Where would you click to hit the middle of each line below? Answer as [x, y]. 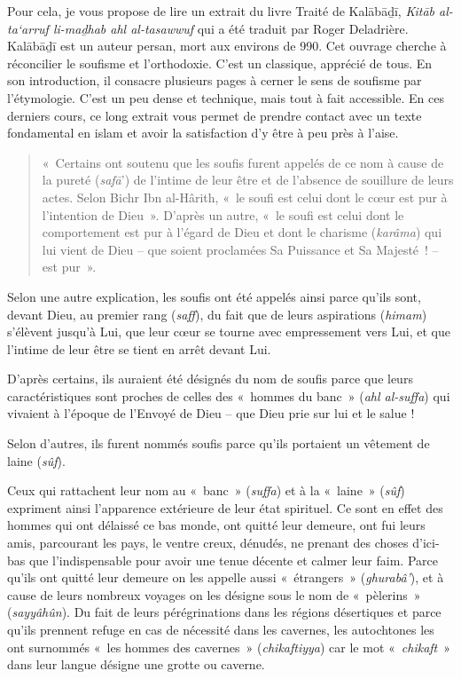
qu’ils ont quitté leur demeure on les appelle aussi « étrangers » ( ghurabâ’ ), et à [226, 577]
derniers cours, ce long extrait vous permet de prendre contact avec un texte [215, 115]
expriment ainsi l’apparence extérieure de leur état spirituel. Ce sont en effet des [225, 507]
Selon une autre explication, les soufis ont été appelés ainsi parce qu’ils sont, [214, 296]
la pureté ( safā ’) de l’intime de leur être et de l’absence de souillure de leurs [248, 180]
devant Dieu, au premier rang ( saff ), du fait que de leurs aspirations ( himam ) [217, 314]
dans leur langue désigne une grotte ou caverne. [136, 664]
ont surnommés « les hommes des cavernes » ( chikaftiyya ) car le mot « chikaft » [229, 647]
